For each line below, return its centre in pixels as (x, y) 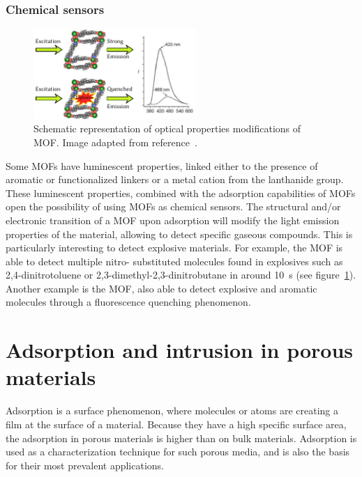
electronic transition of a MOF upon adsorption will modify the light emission (173, 220)
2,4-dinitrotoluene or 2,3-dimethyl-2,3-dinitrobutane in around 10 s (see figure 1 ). (181, 275)
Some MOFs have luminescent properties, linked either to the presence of (162, 165)
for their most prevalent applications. (85, 465)
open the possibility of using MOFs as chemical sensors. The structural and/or (173, 206)
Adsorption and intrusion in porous (180, 350)
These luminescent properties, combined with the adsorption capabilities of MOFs (181, 193)
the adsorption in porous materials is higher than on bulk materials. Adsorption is (181, 438)
